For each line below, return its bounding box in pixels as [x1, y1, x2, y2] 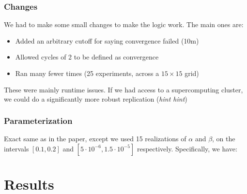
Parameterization [4, 114, 73, 126]
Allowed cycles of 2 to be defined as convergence [15, 52, 159, 62]
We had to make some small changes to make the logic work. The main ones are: [4, 19, 244, 30]
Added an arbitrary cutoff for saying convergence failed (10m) [15, 35, 199, 45]
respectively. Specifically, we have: [137, 143, 237, 153]
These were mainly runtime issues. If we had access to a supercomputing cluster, [4, 84, 243, 94]
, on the [212, 134, 235, 143]
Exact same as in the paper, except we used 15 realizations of [4, 134, 186, 143]
